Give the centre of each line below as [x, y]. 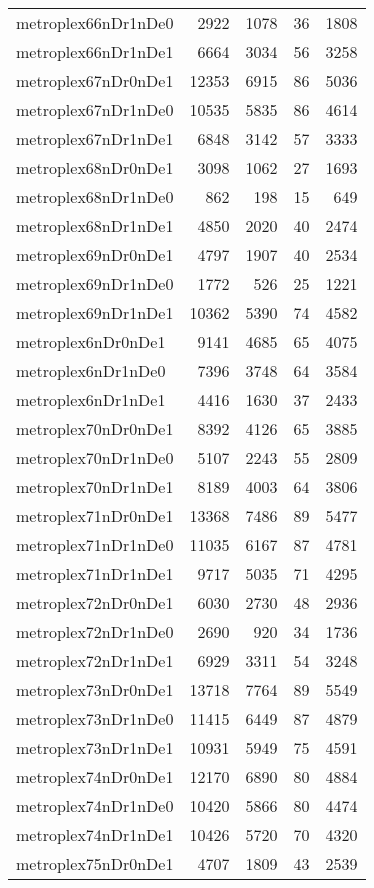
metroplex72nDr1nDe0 [95, 631]
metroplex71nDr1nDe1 [95, 573]
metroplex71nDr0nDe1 [95, 515]
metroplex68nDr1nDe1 [95, 225]
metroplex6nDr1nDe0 [91, 370]
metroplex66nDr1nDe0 [95, 22]
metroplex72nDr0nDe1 [95, 602]
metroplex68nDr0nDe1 [95, 167]
